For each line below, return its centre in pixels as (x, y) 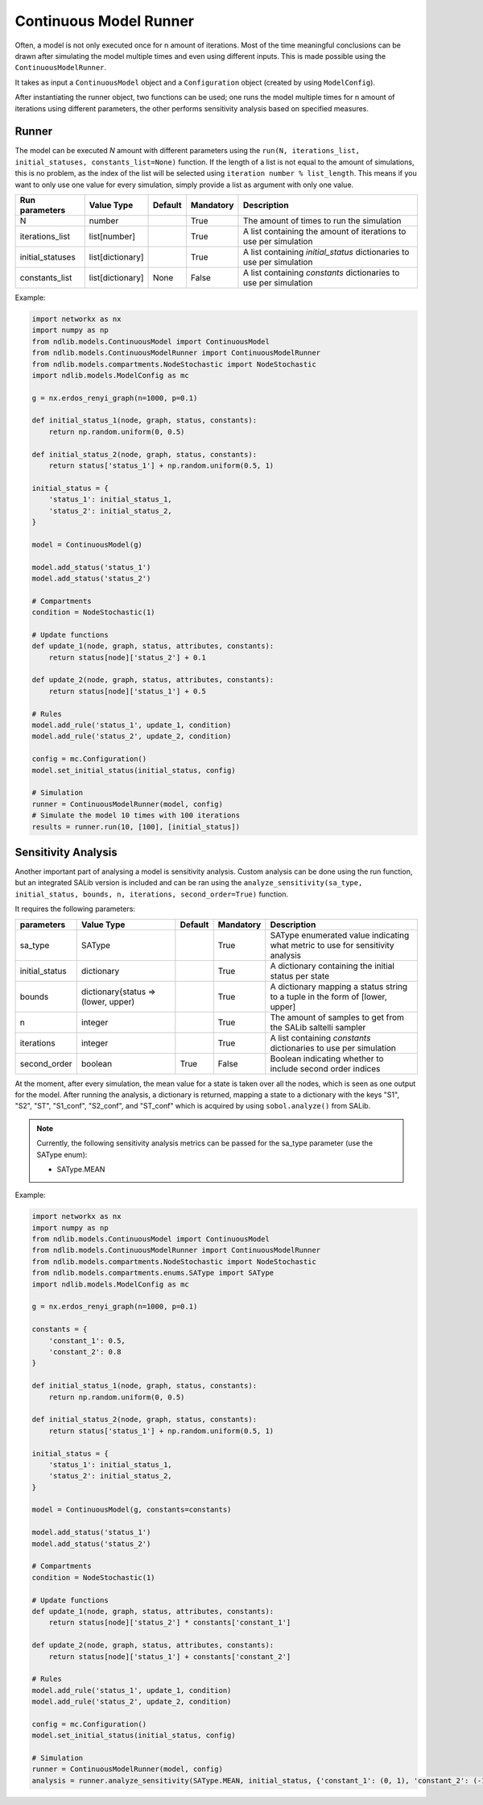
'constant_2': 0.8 (85, 1352)
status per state (300, 975)
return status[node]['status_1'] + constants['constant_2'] (170, 1656)
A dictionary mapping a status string (339, 986)
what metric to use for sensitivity (332, 945)
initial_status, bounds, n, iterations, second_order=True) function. (152, 894)
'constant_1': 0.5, (87, 1341)
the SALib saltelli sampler (318, 1027)
